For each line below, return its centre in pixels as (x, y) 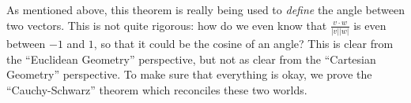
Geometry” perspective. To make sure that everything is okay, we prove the (189, 74)
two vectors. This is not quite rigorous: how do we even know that (167, 25)
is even (370, 25)
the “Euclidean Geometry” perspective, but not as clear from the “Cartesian (191, 59)
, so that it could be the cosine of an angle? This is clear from (243, 43)
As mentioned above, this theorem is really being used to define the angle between (205, 9)
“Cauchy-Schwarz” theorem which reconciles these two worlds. (157, 89)
